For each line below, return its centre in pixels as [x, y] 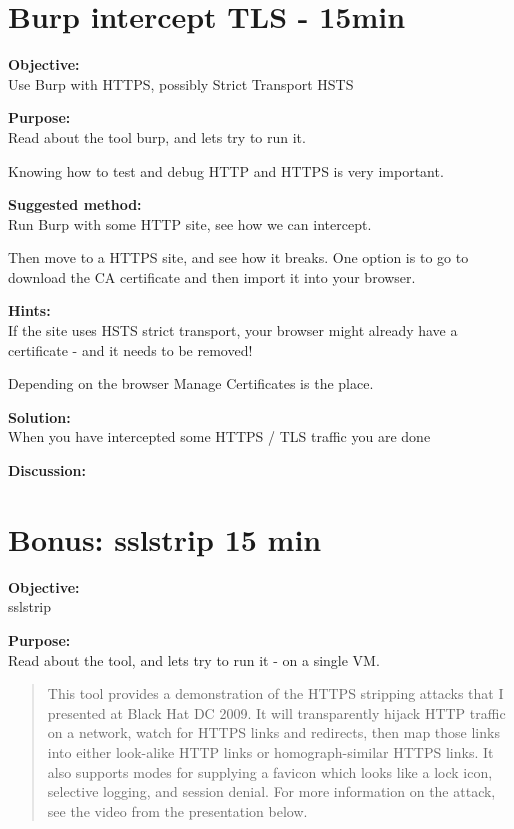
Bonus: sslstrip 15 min [165, 538]
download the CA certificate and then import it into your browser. [212, 276]
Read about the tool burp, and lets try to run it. [157, 136]
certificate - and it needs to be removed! [130, 349]
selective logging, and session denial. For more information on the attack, [271, 791]
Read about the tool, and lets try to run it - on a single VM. [194, 659]
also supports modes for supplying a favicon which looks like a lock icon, [270, 771]
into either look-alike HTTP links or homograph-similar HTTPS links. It [270, 751]
